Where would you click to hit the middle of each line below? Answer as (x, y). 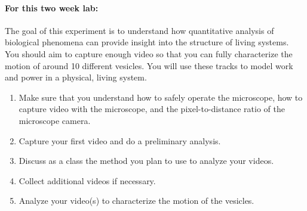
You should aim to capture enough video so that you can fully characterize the (149, 53)
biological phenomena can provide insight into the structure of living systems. (147, 42)
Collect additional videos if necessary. (87, 180)
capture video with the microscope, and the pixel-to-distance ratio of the (152, 109)
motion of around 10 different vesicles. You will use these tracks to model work (149, 65)
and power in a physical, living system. (76, 77)
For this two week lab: (52, 7)
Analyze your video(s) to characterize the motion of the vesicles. (136, 201)
